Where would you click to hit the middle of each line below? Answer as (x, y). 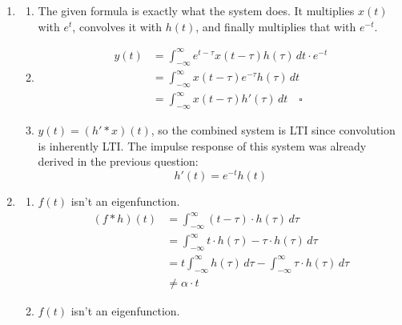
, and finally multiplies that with (276, 26)
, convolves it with (117, 26)
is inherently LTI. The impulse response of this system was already (202, 145)
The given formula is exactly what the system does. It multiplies (196, 10)
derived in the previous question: (118, 161)
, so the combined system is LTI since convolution (273, 130)
